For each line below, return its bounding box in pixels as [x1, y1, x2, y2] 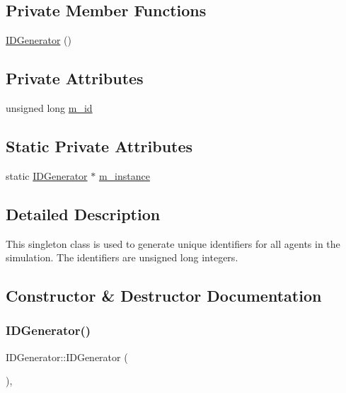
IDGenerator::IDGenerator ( [6, 349, 128, 364]
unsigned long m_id [6, 101, 93, 115]
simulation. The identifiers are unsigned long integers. [6, 250, 238, 265]
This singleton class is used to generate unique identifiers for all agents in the [6, 236, 340, 251]
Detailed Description [6, 203, 161, 224]
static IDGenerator [6, 168, 88, 183]
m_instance [98, 168, 150, 183]
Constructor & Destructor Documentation [6, 285, 322, 307]
